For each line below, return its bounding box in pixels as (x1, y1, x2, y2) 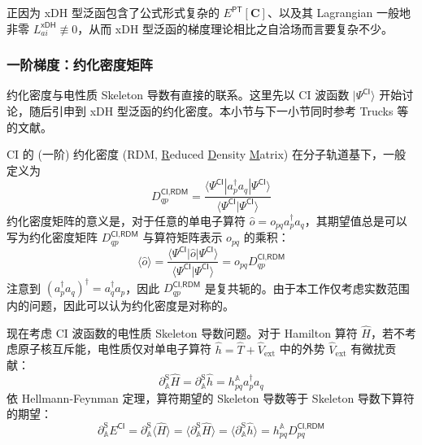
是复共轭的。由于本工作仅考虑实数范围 (204, 279, 410, 296)
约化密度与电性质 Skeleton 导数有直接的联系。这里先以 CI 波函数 (7, 86, 350, 103)
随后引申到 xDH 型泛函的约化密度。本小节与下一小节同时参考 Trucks (28, 103, 394, 119)
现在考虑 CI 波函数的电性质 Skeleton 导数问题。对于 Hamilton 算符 (7, 324, 358, 341)
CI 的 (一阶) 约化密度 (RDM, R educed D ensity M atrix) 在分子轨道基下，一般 (7, 146, 406, 163)
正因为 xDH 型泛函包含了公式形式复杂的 (7, 4, 220, 20)
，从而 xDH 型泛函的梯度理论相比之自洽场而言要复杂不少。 (77, 20, 394, 37)
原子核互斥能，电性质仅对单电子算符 (17, 340, 211, 357)
